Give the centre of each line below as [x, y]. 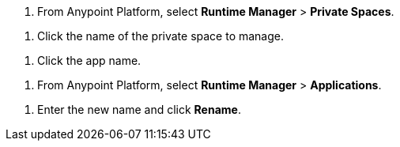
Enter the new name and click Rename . [139, 109]
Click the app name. [89, 60]
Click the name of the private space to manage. [160, 36]
